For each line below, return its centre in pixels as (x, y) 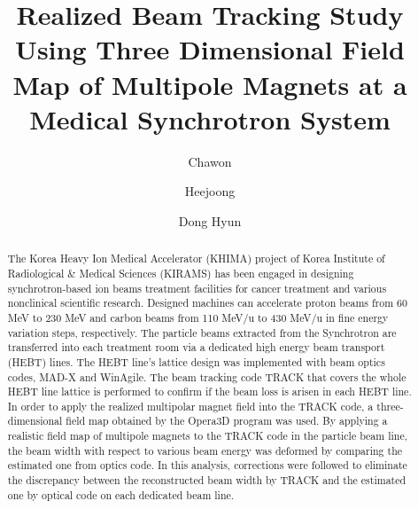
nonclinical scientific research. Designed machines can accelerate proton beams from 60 (207, 303)
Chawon (210, 161)
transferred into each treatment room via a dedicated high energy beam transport (196, 347)
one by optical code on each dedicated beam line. (121, 494)
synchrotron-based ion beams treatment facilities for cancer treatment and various (197, 288)
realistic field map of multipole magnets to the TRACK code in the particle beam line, (207, 436)
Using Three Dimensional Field (210, 49)
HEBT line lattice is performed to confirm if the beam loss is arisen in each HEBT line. (209, 392)
